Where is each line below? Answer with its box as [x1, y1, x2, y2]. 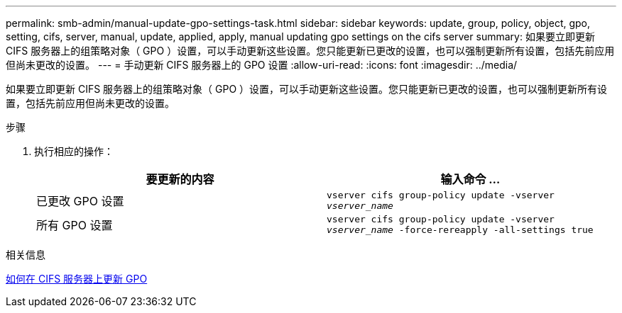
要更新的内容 [146, 172, 214, 186]
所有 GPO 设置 [36, 218, 113, 232]
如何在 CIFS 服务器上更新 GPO [6, 273, 148, 285]
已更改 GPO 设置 [36, 194, 124, 208]
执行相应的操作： [34, 145, 114, 157]
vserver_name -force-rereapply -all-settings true [327, 224, 594, 235]
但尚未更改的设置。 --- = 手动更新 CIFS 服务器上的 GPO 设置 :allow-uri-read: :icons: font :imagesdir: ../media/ [6, 59, 518, 71]
